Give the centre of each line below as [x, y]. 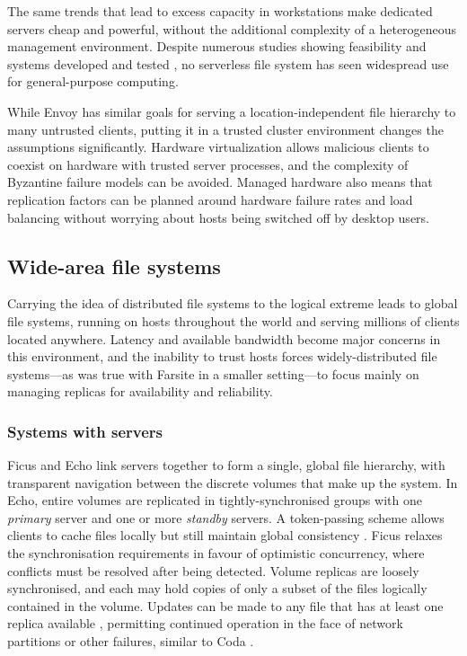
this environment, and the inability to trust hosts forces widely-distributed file [222, 356]
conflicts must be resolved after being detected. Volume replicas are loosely [213, 570]
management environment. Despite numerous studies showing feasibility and [217, 46]
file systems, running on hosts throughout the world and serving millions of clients [233, 320]
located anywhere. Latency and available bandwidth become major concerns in [224, 338]
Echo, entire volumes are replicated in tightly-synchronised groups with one [215, 500]
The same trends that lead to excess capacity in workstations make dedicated [220, 11]
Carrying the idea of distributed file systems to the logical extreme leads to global [233, 303]
